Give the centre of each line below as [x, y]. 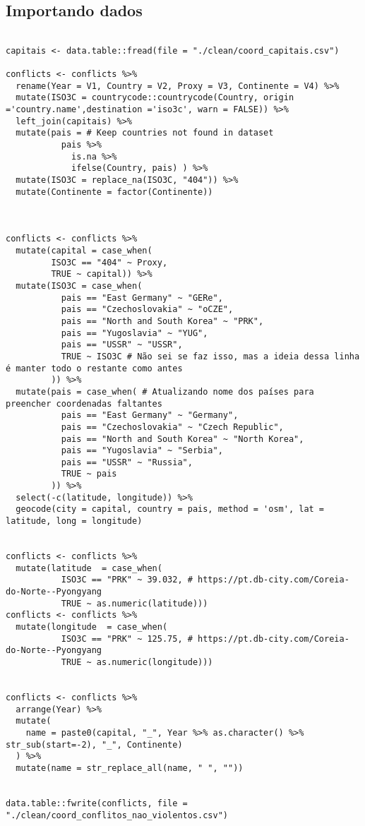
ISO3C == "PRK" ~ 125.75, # [127, 639]
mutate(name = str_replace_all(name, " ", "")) [130, 768]
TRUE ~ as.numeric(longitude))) [137, 662]
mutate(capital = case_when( [84, 251]
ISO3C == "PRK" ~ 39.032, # [127, 580]
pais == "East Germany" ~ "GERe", [142, 298]
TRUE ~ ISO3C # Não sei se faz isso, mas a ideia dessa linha [210, 356]
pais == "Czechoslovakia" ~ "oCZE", [147, 310]
